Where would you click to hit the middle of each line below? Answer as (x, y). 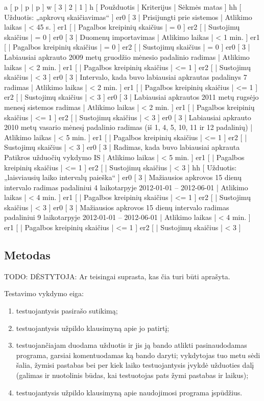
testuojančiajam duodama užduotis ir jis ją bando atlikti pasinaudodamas (131, 345)
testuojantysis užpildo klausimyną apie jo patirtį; (93, 328)
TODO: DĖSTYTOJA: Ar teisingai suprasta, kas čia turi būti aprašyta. (117, 276)
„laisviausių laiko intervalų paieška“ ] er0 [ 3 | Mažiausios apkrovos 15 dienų (123, 177)
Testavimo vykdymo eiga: (44, 293)
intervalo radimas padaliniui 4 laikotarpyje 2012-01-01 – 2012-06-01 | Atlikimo (126, 187)
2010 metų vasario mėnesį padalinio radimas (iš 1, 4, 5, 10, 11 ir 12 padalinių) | (128, 127)
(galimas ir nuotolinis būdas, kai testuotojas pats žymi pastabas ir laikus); (132, 375)
